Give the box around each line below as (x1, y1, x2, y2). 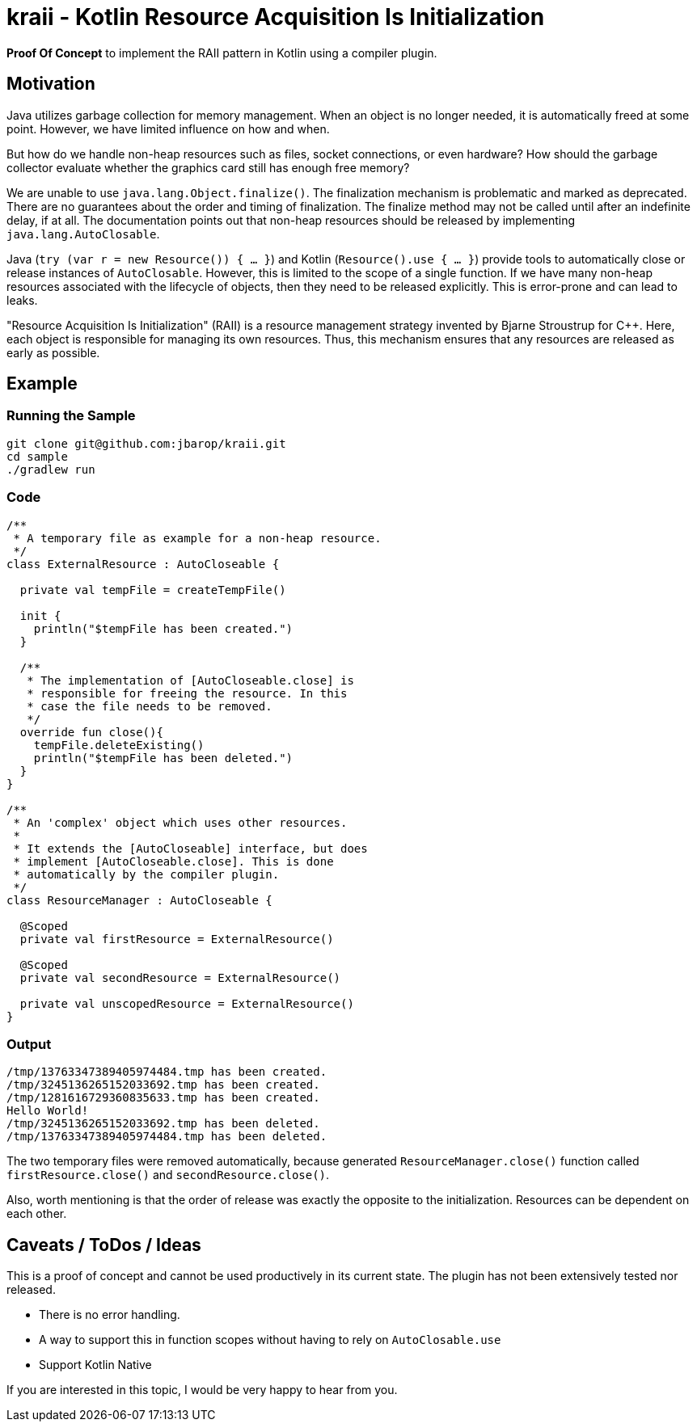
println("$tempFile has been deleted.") (33, 751, 294, 765)
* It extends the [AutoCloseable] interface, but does (13, 841, 368, 855)
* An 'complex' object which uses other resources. (13, 815, 348, 829)
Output (6, 1035, 52, 1052)
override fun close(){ (19, 725, 163, 739)
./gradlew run (6, 462, 95, 476)
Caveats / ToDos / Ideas (6, 1234, 201, 1255)
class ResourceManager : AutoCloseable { (6, 893, 272, 907)
